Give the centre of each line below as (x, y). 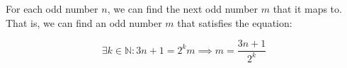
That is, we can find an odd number (84, 22)
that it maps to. (307, 8)
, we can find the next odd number (183, 8)
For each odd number (52, 8)
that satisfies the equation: (235, 22)
